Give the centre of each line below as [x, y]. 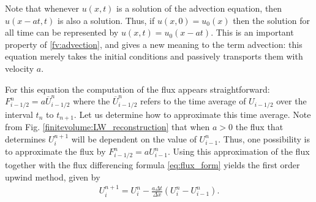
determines [25, 138]
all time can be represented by [62, 32]
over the [292, 101]
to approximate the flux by [55, 151]
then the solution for [271, 20]
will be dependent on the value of [134, 138]
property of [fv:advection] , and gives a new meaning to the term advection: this [154, 44]
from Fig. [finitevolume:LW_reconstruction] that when [107, 127]
